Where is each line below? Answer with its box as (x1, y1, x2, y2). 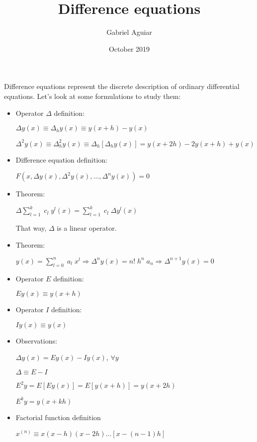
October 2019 (108, 43, 150, 54)
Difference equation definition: (15, 154, 107, 165)
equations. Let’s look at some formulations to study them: (4, 90, 181, 101)
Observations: (15, 335, 57, 346)
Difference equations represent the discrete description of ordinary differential (4, 81, 240, 91)
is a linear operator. (57, 223, 117, 233)
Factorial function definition (15, 412, 101, 422)
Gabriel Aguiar (106, 27, 152, 37)
